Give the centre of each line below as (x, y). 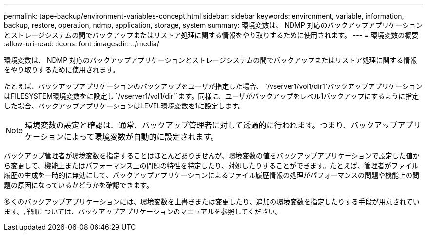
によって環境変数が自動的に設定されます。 (141, 137)
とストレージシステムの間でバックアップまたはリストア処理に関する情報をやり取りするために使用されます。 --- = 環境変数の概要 (211, 35)
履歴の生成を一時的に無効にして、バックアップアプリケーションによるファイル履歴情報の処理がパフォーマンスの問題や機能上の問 (212, 175)
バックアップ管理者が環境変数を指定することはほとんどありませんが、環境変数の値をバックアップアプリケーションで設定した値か (212, 156)
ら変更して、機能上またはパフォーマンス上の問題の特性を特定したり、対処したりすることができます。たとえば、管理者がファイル (211, 165)
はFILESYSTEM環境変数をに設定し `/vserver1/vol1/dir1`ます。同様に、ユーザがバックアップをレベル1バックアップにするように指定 (212, 96)
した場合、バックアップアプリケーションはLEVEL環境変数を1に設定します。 (125, 106)
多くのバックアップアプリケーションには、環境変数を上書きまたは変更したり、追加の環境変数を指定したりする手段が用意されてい (212, 202)
